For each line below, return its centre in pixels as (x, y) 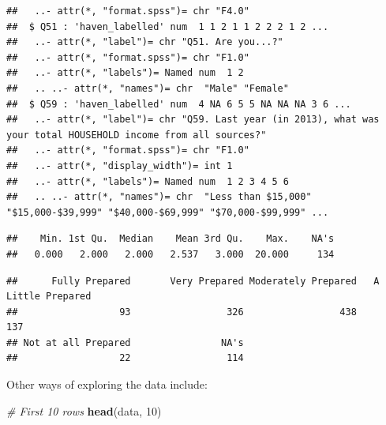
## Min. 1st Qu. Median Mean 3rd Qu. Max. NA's (171, 239)
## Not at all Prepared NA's (125, 342)
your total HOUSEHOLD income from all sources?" (137, 135)
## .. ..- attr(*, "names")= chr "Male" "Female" (148, 88)
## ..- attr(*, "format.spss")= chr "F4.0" (128, 11)
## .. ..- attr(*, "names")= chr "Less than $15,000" (159, 197)
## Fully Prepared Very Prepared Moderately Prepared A (193, 281)
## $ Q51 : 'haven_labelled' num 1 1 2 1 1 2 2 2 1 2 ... (168, 26)
